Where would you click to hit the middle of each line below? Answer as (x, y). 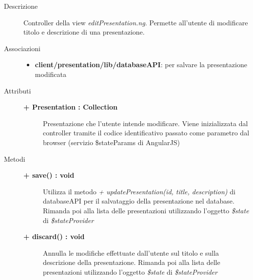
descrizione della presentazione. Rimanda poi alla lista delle (132, 262)
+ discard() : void (54, 236)
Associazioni (22, 48)
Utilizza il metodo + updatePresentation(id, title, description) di (139, 191)
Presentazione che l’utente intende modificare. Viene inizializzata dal (146, 123)
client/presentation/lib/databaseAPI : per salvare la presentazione (141, 65)
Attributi (18, 90)
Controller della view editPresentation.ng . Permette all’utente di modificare (136, 22)
